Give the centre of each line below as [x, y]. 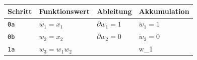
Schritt [20, 11]
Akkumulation [164, 11]
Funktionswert [64, 11]
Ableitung [114, 11]
